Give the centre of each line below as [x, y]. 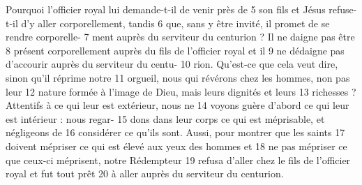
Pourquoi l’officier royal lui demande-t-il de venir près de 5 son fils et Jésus [166, 9]
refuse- [343, 9]
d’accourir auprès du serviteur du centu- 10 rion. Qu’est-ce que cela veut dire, [172, 64]
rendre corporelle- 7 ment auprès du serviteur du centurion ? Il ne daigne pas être [180, 37]
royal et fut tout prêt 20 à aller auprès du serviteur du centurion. [145, 173]
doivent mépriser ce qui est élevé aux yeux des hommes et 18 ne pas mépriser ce [176, 146]
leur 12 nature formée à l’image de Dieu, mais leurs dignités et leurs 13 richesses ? [181, 91]
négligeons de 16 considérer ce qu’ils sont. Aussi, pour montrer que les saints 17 [175, 132]
